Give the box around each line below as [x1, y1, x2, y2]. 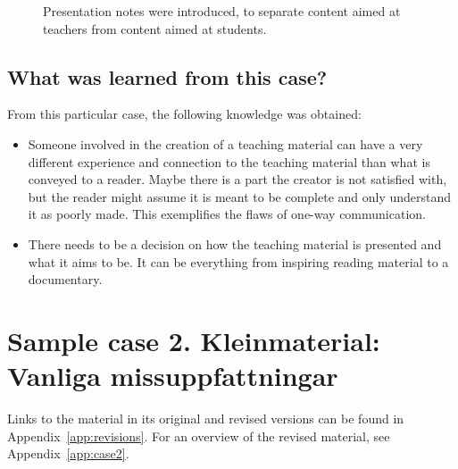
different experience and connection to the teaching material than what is [28, 152, 430, 171]
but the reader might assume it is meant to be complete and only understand [28, 187, 452, 205]
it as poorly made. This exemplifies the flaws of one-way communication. [28, 205, 426, 223]
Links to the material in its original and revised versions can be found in [7, 409, 404, 428]
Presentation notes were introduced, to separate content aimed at [43, 2, 401, 20]
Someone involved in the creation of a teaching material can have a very [28, 134, 423, 153]
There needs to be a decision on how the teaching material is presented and [28, 234, 442, 253]
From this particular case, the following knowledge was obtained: [7, 105, 362, 123]
